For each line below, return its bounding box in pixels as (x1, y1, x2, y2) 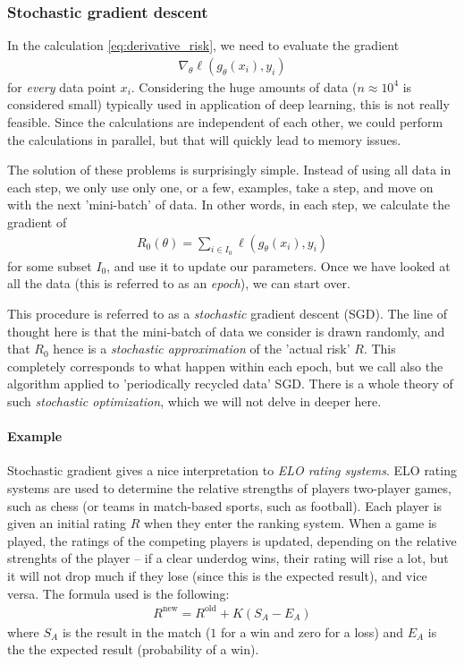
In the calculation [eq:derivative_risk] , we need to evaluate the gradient (7, 36, 400, 55)
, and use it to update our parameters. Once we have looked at (106, 256, 451, 275)
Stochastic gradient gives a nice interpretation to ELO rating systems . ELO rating (7, 461, 457, 480)
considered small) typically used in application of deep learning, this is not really (7, 95, 450, 114)
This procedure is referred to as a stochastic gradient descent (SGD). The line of (7, 304, 447, 323)
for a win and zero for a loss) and (221, 622, 404, 641)
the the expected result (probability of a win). (7, 640, 259, 659)
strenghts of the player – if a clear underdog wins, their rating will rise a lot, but (7, 549, 449, 567)
